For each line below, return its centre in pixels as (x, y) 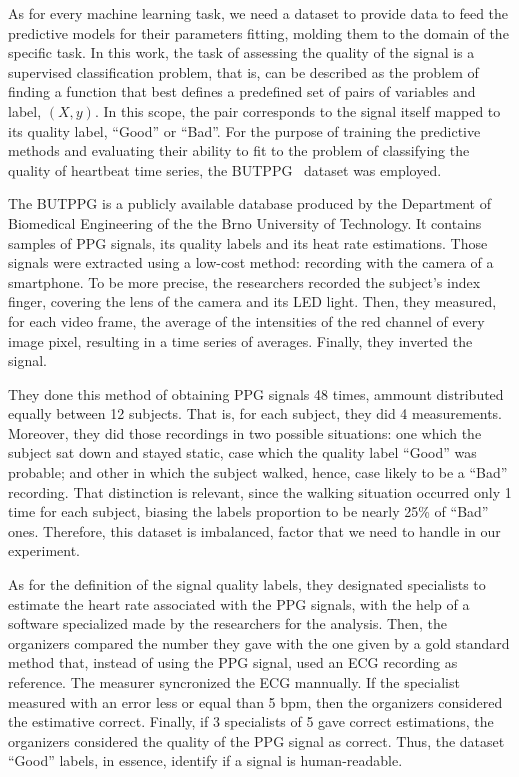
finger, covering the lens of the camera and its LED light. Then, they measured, (252, 301)
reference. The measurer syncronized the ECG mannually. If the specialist (234, 682)
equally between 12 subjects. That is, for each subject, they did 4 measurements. (255, 413)
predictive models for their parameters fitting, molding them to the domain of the (258, 32)
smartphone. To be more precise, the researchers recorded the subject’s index (244, 281)
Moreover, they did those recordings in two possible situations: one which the (245, 432)
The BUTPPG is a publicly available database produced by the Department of (249, 203)
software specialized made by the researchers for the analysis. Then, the (227, 623)
